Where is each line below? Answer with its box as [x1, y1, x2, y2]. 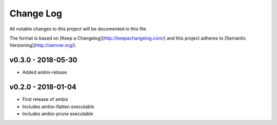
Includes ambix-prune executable [22, 111, 93, 117]
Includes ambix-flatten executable [22, 103, 94, 110]
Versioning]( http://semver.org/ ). [9, 42, 77, 48]
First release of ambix [22, 96, 69, 102]
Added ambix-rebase [22, 69, 67, 76]
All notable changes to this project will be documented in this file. [9, 26, 148, 32]
